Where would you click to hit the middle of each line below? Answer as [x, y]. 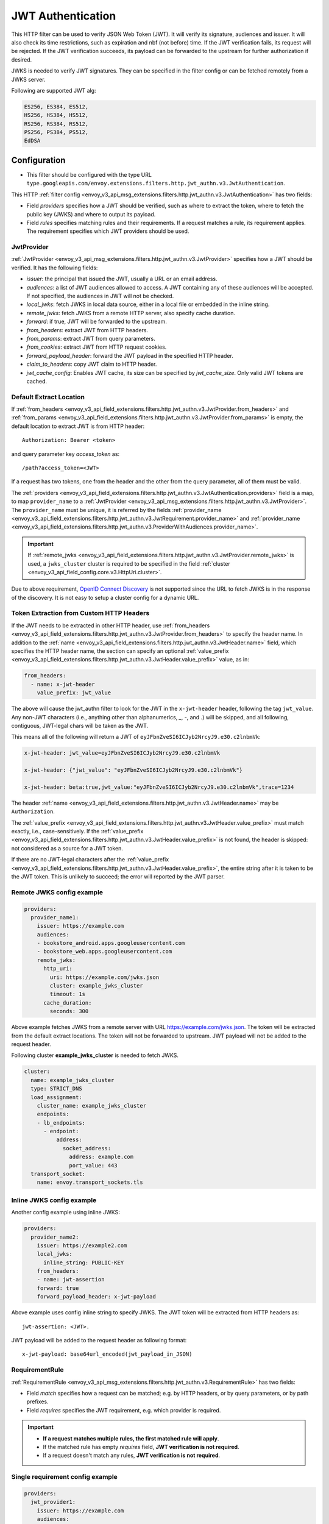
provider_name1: [55, 917]
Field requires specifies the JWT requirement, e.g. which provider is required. [124, 1410]
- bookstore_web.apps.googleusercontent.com [104, 952]
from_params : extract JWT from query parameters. [91, 338]
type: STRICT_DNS [56, 1089]
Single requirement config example [65, 1477]
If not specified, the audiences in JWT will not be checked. [100, 296]
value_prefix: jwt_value [74, 693]
